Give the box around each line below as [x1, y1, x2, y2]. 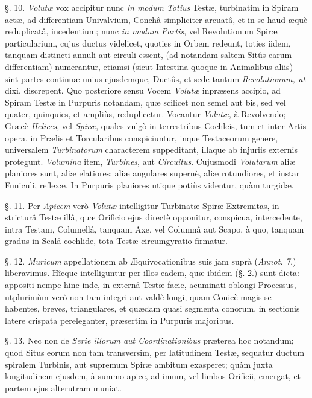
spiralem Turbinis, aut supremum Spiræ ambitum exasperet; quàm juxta [5, 358, 273, 370]
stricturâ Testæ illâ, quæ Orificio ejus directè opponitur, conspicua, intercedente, [5, 211, 302, 223]
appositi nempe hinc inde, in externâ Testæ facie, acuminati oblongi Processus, [5, 278, 296, 291]
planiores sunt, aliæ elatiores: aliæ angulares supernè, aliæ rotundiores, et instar [5, 167, 300, 179]
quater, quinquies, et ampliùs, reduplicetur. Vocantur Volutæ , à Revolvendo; [5, 108, 286, 120]
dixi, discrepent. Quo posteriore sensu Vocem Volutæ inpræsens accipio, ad [5, 84, 281, 97]
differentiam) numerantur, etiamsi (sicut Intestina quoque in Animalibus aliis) [5, 60, 293, 72]
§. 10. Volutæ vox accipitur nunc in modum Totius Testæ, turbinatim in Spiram [5, 1, 299, 13]
